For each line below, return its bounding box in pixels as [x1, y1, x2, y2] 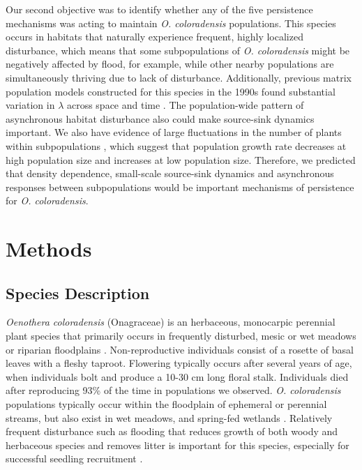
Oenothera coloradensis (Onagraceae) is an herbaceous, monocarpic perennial [6, 314, 335, 329]
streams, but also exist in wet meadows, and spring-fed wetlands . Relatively [6, 410, 333, 425]
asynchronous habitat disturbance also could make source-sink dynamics [6, 111, 315, 126]
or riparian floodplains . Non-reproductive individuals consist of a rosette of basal [6, 342, 354, 356]
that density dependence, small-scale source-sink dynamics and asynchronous [6, 166, 334, 181]
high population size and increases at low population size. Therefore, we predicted [6, 152, 356, 167]
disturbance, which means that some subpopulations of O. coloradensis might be [6, 43, 350, 57]
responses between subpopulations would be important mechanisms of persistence [6, 179, 354, 194]
